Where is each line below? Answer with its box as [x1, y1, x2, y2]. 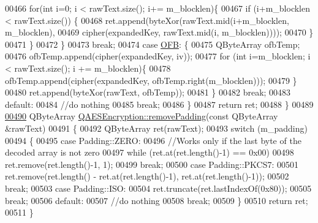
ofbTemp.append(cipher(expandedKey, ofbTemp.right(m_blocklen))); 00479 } [5, 74, 297, 86]
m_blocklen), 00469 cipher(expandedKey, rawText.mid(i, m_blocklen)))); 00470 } [5, 26, 314, 39]
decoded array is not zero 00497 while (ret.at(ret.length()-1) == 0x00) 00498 [5, 146, 294, 159]
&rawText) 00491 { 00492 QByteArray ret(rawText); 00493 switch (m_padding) [5, 121, 308, 134]
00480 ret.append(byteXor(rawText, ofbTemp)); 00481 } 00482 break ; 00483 [5, 86, 291, 99]
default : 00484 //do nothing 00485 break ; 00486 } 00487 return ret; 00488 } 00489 [5, 97, 314, 110]
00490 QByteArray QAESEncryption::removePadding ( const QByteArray [5, 110, 278, 123]
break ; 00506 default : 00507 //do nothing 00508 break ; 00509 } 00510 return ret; [5, 194, 308, 206]
